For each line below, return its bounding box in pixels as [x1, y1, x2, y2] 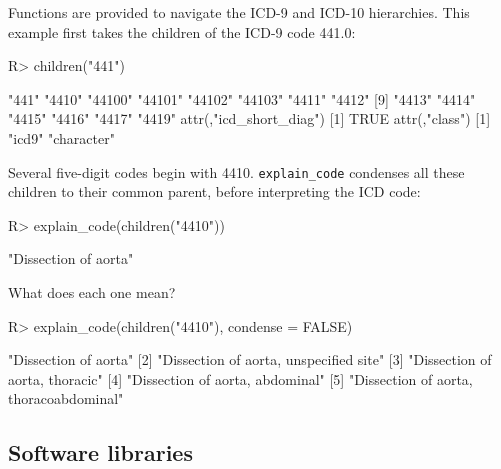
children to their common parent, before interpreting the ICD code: [8, 181, 421, 202]
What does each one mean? [8, 282, 176, 302]
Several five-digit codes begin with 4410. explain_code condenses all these [8, 161, 465, 182]
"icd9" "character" [8, 127, 115, 148]
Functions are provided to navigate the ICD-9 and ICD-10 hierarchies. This [8, 2, 470, 22]
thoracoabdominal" [8, 388, 124, 409]
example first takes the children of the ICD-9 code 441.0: [8, 21, 356, 42]
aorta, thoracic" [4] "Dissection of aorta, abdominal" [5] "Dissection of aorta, [8, 368, 473, 389]
